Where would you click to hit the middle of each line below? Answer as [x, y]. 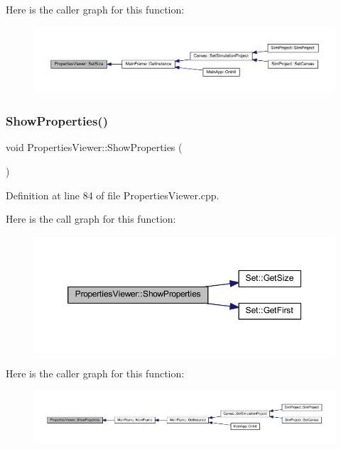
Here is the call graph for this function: [91, 219]
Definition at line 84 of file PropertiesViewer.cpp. [113, 195]
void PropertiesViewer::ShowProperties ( [94, 147]
